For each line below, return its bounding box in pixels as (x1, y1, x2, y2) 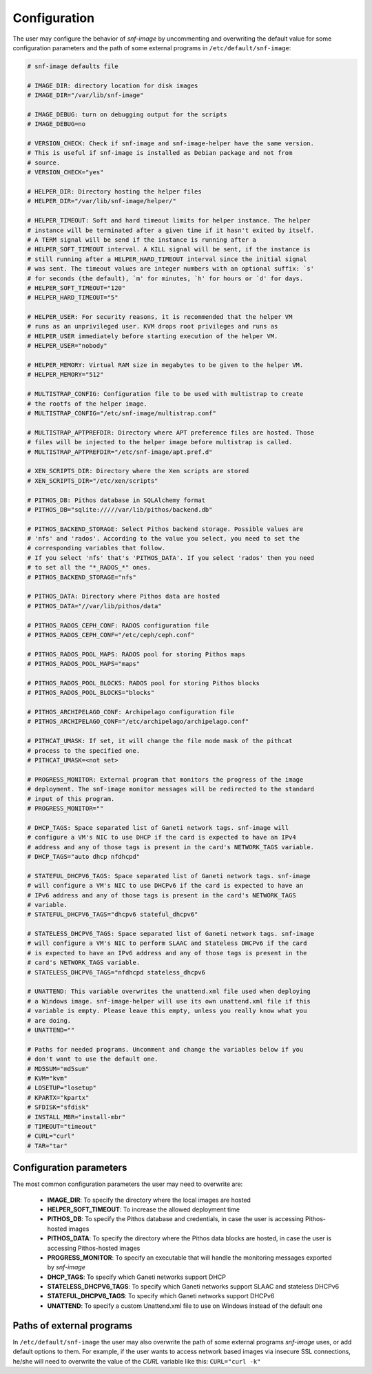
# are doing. (27, 1017, 72, 1024)
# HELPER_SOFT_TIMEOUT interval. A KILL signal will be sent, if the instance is (27, 245, 311, 253)
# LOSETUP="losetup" (27, 1084, 96, 1092)
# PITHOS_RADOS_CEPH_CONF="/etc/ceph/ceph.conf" (27, 631, 195, 638)
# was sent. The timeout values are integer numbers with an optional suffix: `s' (27, 265, 315, 273)
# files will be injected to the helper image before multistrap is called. (27, 438, 293, 446)
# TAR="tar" (27, 1142, 68, 1149)
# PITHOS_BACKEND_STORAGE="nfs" (27, 573, 137, 581)
